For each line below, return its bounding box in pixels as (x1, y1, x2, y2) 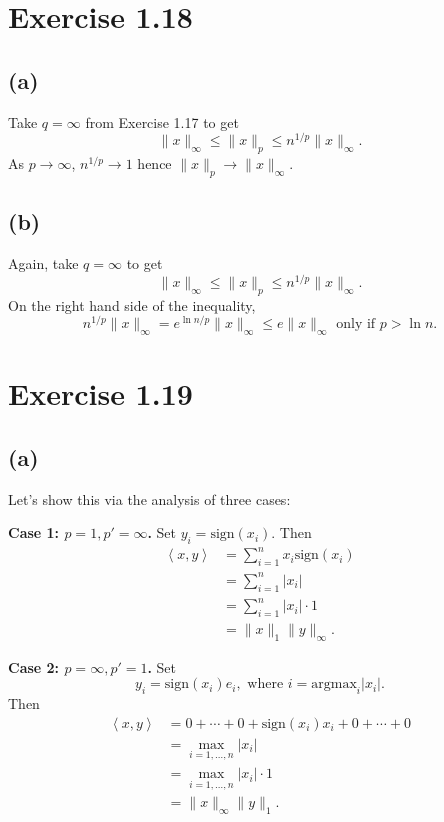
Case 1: (8, 522, 60, 543)
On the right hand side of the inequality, (8, 294, 256, 315)
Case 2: (8, 656, 60, 677)
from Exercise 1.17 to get (85, 111, 239, 132)
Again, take (8, 253, 79, 274)
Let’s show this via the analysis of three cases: (8, 488, 291, 509)
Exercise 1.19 (8, 373, 193, 414)
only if (336, 317, 376, 332)
